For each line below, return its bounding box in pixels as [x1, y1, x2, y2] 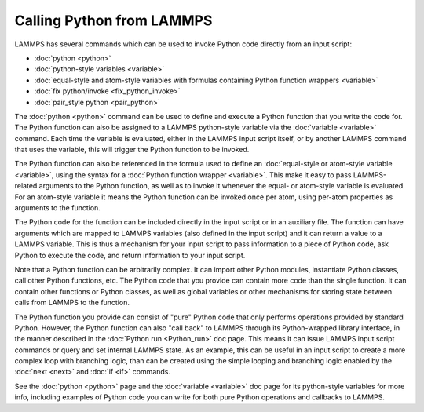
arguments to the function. [14, 203, 101, 213]
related [14, 181, 38, 191]
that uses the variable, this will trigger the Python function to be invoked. [14, 145, 250, 155]
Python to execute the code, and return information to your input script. [14, 250, 246, 260]
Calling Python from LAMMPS [14, 12, 213, 29]
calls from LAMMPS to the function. [14, 298, 130, 308]
